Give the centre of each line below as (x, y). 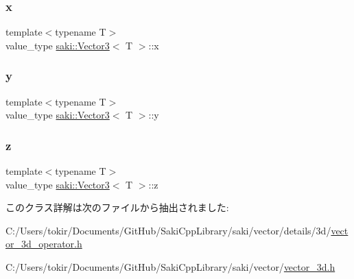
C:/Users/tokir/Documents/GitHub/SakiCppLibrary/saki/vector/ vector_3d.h (170, 267)
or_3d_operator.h (44, 244)
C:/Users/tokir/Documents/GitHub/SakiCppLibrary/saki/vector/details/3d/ (168, 230)
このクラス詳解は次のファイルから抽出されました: (117, 207)
